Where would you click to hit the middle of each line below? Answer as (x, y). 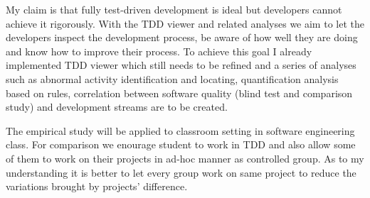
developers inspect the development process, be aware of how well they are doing (182, 37)
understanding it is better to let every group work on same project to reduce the (181, 172)
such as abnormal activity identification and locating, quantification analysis (172, 78)
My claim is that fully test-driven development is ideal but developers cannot (174, 9)
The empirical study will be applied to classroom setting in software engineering (180, 130)
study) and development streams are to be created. (117, 107)
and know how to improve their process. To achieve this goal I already (159, 51)
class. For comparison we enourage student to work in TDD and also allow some (181, 144)
